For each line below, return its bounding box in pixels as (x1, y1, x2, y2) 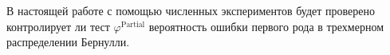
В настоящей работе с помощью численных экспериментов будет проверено (6, 2, 375, 18)
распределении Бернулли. (6, 33, 130, 50)
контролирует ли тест (6, 18, 110, 34)
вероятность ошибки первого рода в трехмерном (148, 18, 384, 34)
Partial (120, 20, 145, 29)
